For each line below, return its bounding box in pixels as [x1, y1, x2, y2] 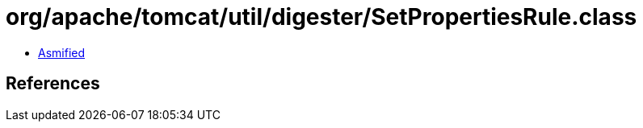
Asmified [38, 45, 86, 60]
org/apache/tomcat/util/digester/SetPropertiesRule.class [6, 3, 637, 31]
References [6, 73, 100, 94]
